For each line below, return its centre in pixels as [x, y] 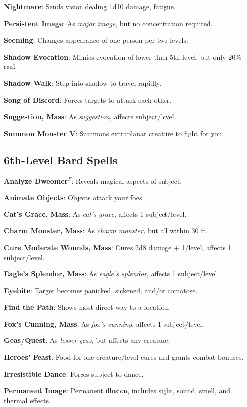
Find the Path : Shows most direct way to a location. [87, 307]
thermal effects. [27, 400]
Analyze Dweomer [36, 180]
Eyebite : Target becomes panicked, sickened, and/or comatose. [101, 290]
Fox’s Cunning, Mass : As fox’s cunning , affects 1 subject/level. [104, 323]
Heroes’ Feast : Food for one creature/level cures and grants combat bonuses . [124, 357]
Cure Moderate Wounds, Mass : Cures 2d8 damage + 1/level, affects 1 [118, 247]
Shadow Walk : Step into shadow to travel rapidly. [83, 83]
